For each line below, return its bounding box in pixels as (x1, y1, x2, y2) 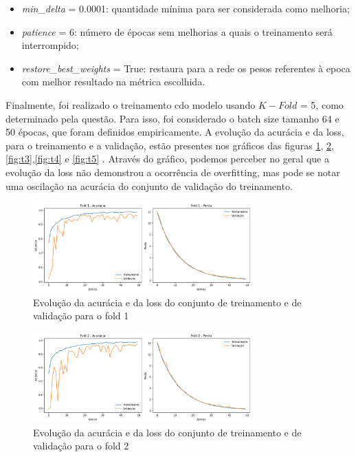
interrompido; (21, 38, 79, 52)
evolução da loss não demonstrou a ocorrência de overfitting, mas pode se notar (5, 164, 340, 179)
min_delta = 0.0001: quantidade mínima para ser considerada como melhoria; (21, 1, 350, 15)
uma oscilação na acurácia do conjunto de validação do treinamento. (5, 178, 293, 193)
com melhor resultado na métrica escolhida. (21, 74, 205, 89)
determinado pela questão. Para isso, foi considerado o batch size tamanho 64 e (5, 111, 340, 125)
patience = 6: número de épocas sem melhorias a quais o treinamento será (21, 24, 333, 39)
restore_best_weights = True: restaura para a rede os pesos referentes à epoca (21, 61, 351, 75)
